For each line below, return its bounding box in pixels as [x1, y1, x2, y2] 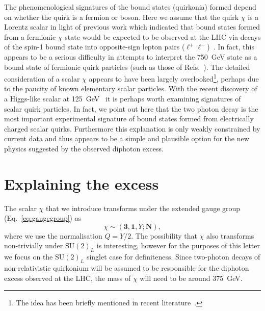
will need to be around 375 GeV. [140, 272, 243, 283]
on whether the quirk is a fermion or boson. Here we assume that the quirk [4, 11, 239, 22]
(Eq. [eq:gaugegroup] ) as [4, 213, 82, 223]
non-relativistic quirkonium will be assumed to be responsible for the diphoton [4, 263, 249, 273]
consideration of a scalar [4, 73, 80, 84]
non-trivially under [4, 240, 63, 251]
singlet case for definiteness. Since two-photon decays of [86, 251, 260, 262]
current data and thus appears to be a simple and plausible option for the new [4, 133, 249, 144]
